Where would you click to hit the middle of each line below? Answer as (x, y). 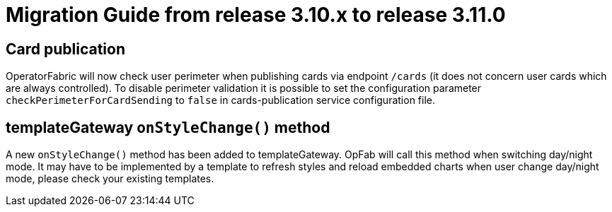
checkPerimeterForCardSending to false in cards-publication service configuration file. (220, 100)
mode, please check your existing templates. (110, 179)
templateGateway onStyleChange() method (168, 127)
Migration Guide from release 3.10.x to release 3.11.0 (256, 15)
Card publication (65, 49)
